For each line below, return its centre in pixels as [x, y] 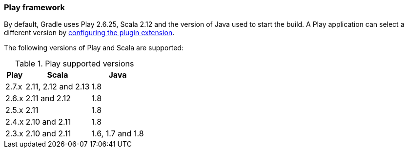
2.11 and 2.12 [48, 98]
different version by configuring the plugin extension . [89, 33]
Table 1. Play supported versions [75, 64]
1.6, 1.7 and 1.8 [118, 134]
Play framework [34, 7]
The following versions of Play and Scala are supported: [94, 48]
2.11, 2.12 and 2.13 [58, 87]
